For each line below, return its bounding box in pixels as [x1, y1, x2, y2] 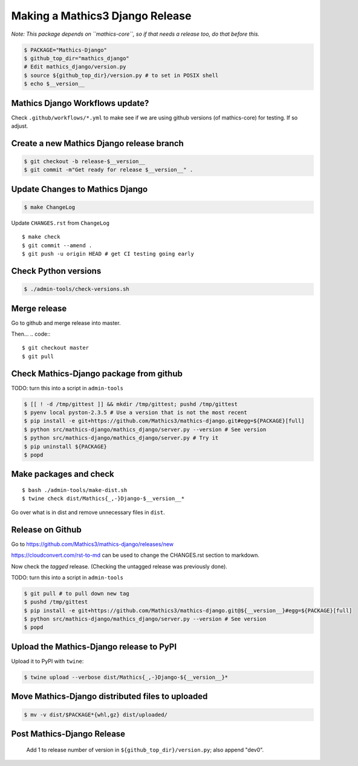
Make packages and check [11, 469, 114, 479]
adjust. [11, 122, 28, 130]
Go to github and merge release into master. [11, 319, 121, 327]
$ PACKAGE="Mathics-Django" [24, 46, 107, 53]
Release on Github [11, 524, 82, 535]
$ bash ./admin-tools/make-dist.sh [22, 487, 128, 494]
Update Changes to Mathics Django [11, 184, 148, 194]
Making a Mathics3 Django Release [11, 9, 192, 22]
